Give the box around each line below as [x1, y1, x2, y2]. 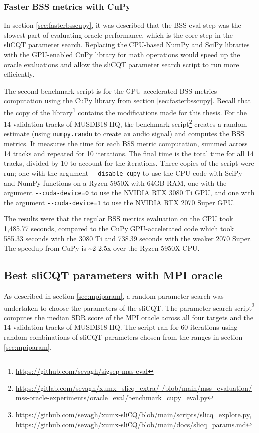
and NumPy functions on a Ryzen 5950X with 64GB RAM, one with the [4, 177, 227, 188]
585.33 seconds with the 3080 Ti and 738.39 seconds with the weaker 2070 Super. [4, 233, 252, 243]
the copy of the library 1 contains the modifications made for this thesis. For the [4, 105, 247, 117]
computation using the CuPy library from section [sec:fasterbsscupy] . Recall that [4, 95, 251, 106]
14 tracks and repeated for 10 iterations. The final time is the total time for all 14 [4, 148, 254, 158]
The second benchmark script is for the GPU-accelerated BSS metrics [4, 85, 217, 96]
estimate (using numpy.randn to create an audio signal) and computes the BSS [4, 128, 244, 139]
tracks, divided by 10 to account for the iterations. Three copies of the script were [4, 158, 254, 168]
